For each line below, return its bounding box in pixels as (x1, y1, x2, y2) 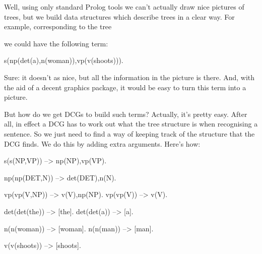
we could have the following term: (4, 38, 108, 48)
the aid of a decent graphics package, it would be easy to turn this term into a (4, 82, 246, 92)
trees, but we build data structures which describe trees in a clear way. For (4, 11, 235, 22)
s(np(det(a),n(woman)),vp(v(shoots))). (4, 55, 123, 66)
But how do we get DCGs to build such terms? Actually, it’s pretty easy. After (4, 108, 247, 119)
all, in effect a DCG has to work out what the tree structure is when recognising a (4, 118, 258, 129)
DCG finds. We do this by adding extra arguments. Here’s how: (4, 138, 201, 149)
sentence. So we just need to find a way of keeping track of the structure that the (4, 128, 255, 139)
